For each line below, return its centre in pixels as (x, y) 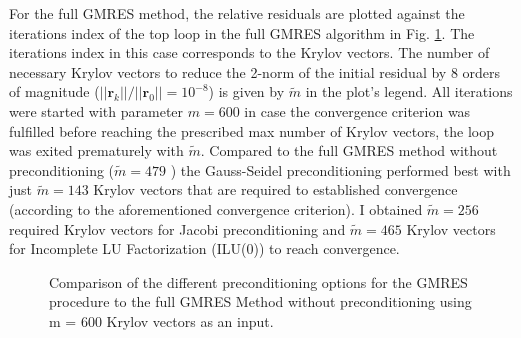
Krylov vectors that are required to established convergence (275, 189)
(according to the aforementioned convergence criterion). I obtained (216, 208)
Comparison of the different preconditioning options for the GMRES (258, 281)
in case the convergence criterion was (357, 110)
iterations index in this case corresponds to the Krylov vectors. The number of (249, 52)
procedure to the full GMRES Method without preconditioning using (260, 301)
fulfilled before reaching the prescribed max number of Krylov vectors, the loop (252, 130)
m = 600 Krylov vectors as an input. (161, 320)
